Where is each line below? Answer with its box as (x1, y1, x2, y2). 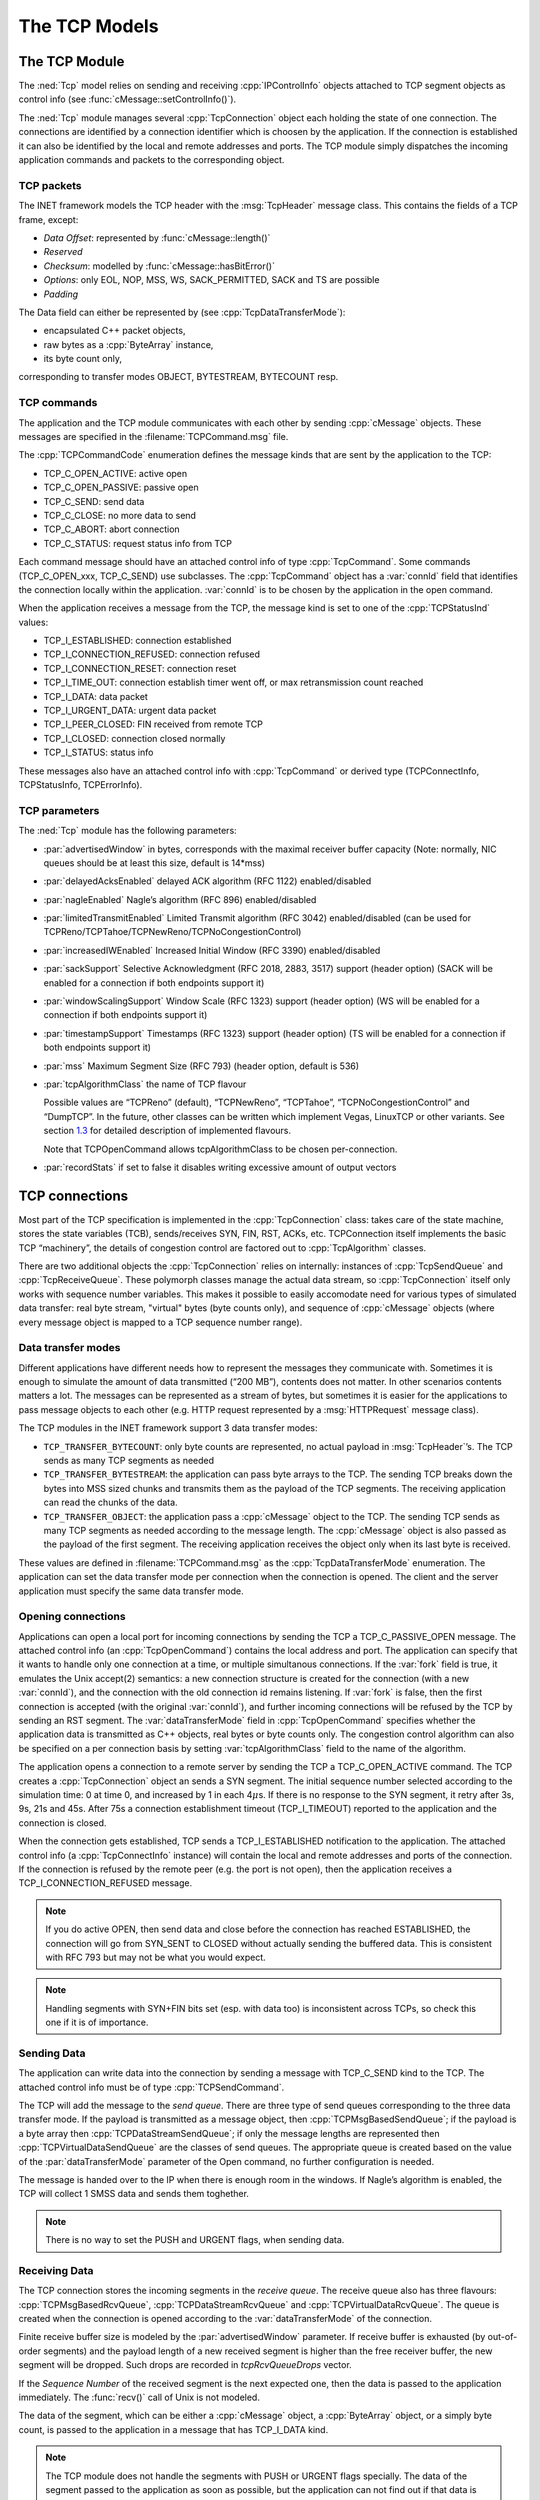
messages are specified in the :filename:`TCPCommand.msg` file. (18, 430, 289, 442)
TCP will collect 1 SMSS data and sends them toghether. (18, 2188, 250, 2200)
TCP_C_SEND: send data (43, 495, 145, 507)
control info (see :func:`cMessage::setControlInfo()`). (18, 93, 237, 105)
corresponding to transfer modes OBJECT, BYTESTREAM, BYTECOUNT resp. (18, 371, 339, 383)
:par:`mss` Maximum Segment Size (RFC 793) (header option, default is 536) (43, 1060, 360, 1072)
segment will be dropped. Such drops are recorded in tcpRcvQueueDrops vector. (18, 2359, 352, 2371)
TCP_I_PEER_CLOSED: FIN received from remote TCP (43, 718, 264, 730)
